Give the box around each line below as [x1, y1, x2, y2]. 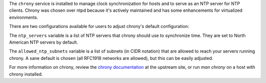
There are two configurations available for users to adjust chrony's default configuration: [9, 24, 189, 29]
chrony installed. [9, 71, 43, 77]
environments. [9, 14, 38, 20]
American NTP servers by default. [9, 39, 78, 45]
